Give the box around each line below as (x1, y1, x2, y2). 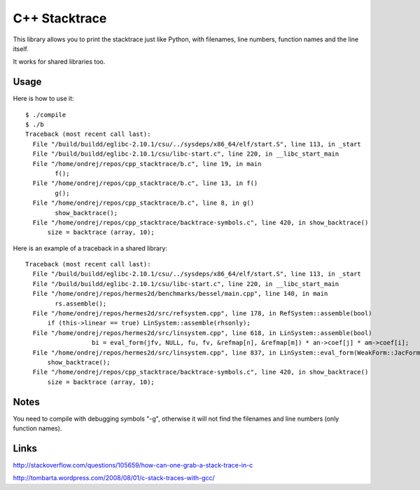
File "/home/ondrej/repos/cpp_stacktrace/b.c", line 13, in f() (32, 179, 258, 187)
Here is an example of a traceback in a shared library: (13, 244, 168, 252)
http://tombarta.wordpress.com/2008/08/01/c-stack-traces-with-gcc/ (13, 474, 215, 482)
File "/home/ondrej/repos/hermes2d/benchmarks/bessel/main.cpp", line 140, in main (32, 290, 328, 298)
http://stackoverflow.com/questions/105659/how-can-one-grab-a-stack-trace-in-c (13, 461, 253, 469)
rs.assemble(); (55, 299, 107, 308)
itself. (13, 44, 29, 53)
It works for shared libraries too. (13, 57, 106, 66)
